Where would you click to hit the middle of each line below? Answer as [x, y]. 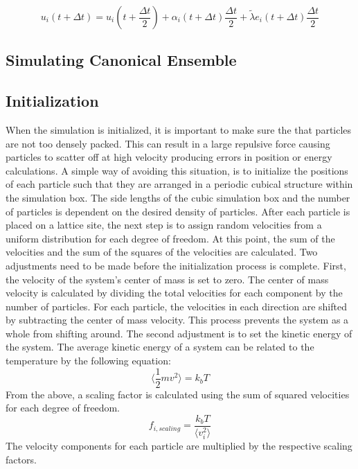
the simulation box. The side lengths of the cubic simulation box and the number [178, 197]
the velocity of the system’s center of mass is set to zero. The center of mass [167, 279]
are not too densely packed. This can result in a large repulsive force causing [168, 143]
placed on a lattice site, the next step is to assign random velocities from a [164, 225]
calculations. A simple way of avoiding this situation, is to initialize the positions [177, 170]
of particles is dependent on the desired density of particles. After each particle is [178, 211]
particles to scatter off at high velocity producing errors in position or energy [169, 157]
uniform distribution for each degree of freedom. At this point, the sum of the [170, 238]
